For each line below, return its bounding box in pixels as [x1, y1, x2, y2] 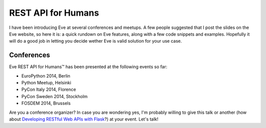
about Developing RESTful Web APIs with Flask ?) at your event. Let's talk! [9, 116, 159, 122]
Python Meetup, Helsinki [21, 80, 71, 86]
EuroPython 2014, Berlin [21, 73, 71, 78]
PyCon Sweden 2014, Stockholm [21, 93, 88, 99]
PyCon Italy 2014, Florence [21, 86, 76, 93]
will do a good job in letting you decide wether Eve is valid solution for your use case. [9, 38, 182, 44]
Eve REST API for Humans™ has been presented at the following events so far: [9, 64, 167, 70]
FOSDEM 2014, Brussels [21, 101, 71, 106]
